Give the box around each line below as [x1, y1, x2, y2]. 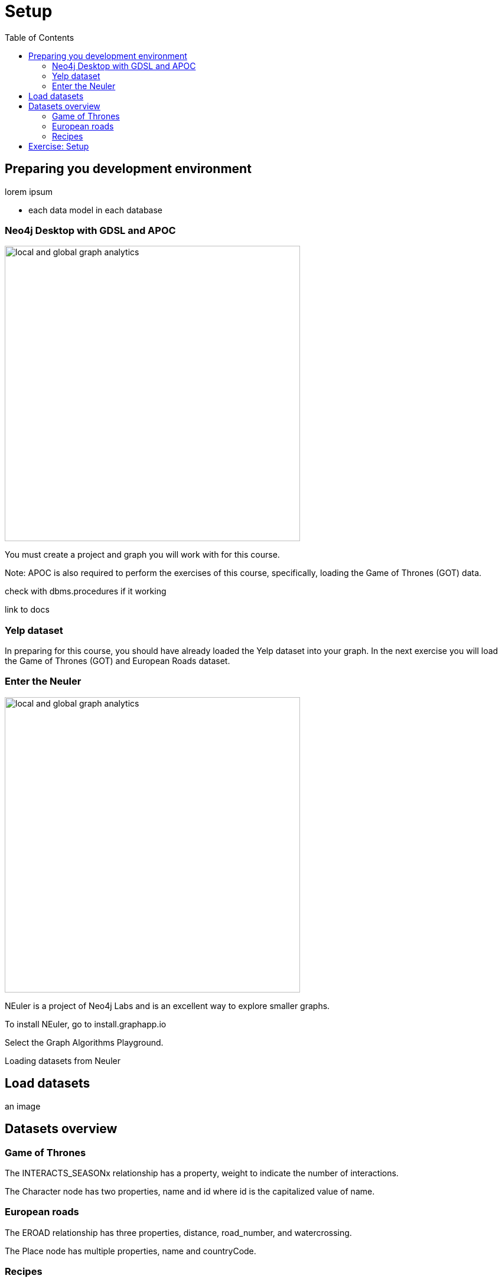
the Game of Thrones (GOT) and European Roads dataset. [5, 656, 230, 666]
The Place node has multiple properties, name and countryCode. [5, 1245, 256, 1256]
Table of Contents [5, 32, 74, 43]
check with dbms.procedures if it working [5, 586, 167, 597]
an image [5, 1101, 41, 1111]
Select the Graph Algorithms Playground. [5, 1037, 164, 1047]
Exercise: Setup [28, 141, 89, 151]
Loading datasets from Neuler [5, 1055, 120, 1066]
